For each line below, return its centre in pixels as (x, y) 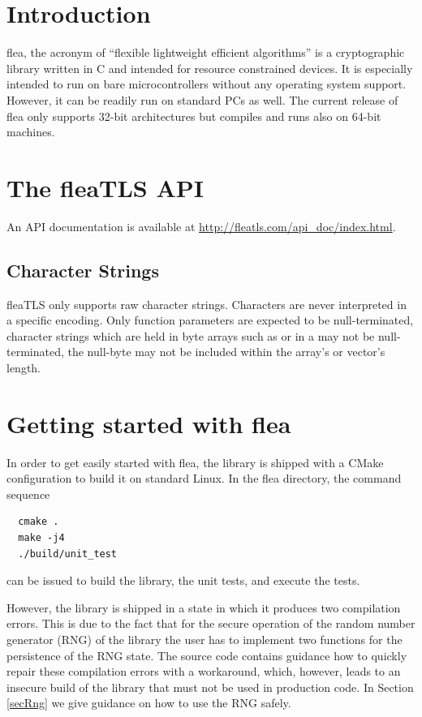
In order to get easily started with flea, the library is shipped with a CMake (195, 462)
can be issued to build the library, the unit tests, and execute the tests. (183, 580)
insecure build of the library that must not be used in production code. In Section (210, 687)
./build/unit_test (68, 554)
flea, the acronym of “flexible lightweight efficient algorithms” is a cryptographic (206, 52)
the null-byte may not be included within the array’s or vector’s (226, 352)
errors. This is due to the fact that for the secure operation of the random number (211, 623)
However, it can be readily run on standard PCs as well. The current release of (202, 99)
